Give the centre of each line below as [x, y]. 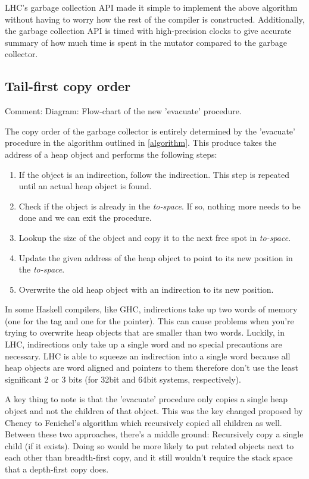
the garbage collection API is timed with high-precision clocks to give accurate [148, 31]
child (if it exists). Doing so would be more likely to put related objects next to [149, 445]
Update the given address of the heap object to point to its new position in [156, 257]
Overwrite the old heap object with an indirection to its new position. [146, 289]
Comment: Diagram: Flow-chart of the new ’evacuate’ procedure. [123, 111]
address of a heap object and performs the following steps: [111, 154]
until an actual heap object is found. [85, 186]
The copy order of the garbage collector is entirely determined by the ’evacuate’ [150, 131]
